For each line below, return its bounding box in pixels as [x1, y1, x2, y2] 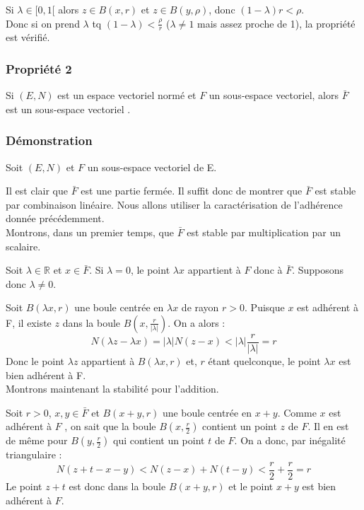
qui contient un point [112, 433, 205, 448]
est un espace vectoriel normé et [57, 88, 196, 103]
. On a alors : [168, 315, 225, 330]
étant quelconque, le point [208, 354, 321, 369]
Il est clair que [6, 183, 68, 198]
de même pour [6, 433, 68, 448]
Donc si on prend [6, 16, 80, 30]
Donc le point [6, 354, 65, 369]
